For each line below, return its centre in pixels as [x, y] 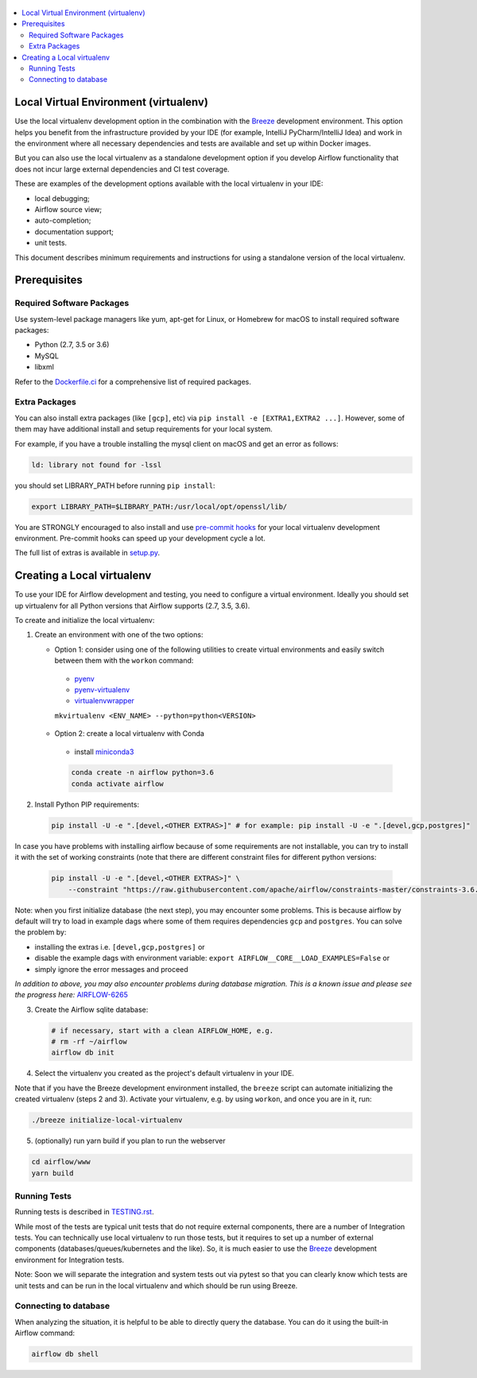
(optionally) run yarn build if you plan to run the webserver [130, 1141]
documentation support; [74, 231]
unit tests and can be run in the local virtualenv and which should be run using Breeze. [156, 1285]
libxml [45, 367]
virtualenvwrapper [105, 701]
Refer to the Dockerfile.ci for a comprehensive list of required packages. [133, 381]
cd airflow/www [61, 1162]
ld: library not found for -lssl [97, 464]
